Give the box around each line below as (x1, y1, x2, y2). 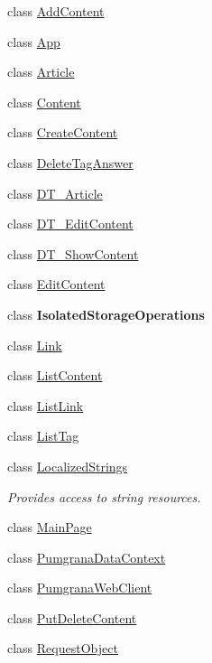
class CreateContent (7, 123, 118, 142)
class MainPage (7, 518, 92, 537)
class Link (7, 335, 62, 354)
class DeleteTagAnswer (7, 153, 134, 172)
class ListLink (7, 396, 84, 415)
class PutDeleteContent (7, 608, 137, 627)
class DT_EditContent (7, 214, 134, 233)
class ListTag (7, 426, 79, 445)
